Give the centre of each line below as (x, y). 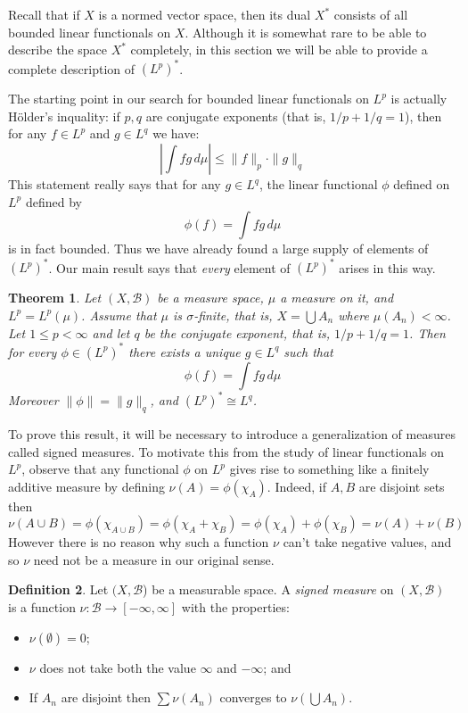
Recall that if (44, 14)
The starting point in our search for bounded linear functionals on (189, 99)
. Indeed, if (296, 486)
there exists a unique (185, 351)
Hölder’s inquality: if (64, 116)
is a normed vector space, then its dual (205, 14)
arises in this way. (387, 267)
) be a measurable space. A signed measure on (268, 589)
